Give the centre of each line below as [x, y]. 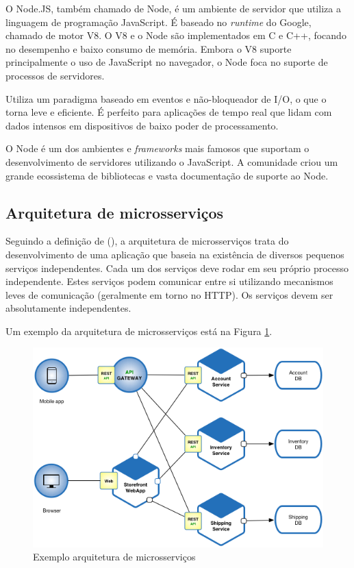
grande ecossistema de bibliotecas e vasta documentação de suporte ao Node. [167, 175]
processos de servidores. [55, 75]
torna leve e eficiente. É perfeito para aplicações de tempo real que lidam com [169, 112]
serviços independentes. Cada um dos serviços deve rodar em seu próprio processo [177, 268]
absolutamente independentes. [68, 308]
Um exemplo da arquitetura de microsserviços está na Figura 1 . [139, 331]
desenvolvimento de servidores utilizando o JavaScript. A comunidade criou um [172, 161]
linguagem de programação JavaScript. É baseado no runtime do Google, [159, 22]
